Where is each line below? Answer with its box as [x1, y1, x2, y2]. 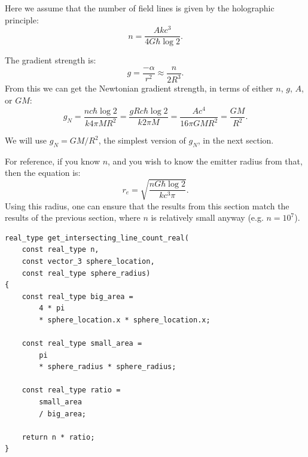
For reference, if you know [5, 154, 100, 167]
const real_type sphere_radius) [22, 269, 151, 278]
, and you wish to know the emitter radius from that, [108, 154, 303, 167]
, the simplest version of [98, 134, 186, 146]
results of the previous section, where [5, 211, 141, 224]
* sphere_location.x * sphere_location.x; [39, 315, 211, 324]
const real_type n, [22, 245, 99, 254]
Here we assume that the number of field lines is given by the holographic [5, 2, 275, 14]
